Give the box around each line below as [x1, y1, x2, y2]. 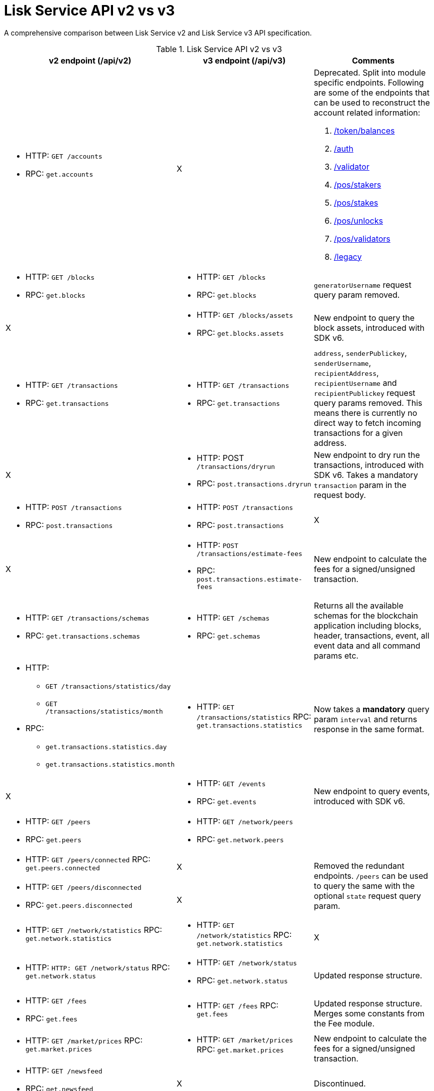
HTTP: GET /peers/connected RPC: [25, 854, 150, 864]
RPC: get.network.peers [196, 834, 284, 844]
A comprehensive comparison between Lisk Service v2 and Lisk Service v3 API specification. [4, 28, 312, 37]
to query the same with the [313, 881, 415, 891]
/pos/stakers [333, 179, 381, 190]
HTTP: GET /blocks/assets [196, 309, 293, 320]
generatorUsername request [313, 279, 411, 290]
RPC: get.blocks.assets [196, 327, 284, 338]
